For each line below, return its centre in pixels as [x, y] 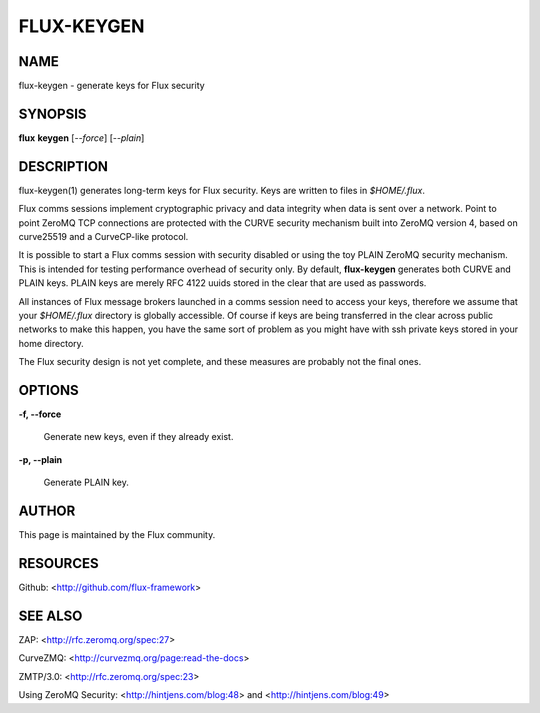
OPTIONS [48, 390]
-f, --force [40, 414]
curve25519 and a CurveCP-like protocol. [103, 237]
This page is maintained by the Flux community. [117, 535]
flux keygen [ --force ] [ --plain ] [81, 137]
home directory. [51, 343]
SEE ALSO [50, 615]
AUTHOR [47, 511]
